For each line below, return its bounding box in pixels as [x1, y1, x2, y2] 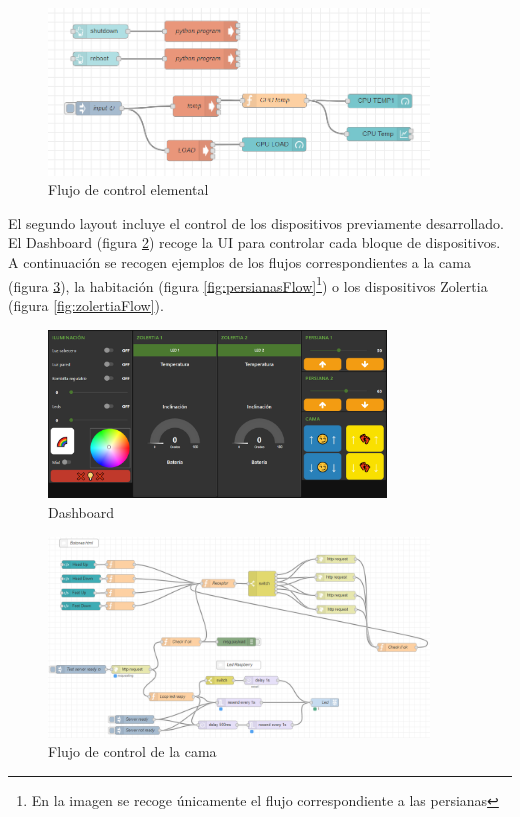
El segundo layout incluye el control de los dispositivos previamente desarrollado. [8, 212, 504, 233]
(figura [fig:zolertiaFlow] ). [8, 294, 164, 315]
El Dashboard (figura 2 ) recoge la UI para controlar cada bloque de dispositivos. [8, 232, 501, 253]
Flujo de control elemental [48, 179, 209, 200]
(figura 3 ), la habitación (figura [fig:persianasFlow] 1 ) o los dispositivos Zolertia [8, 272, 488, 296]
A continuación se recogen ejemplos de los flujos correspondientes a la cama [8, 252, 471, 273]
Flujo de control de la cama [48, 741, 217, 762]
